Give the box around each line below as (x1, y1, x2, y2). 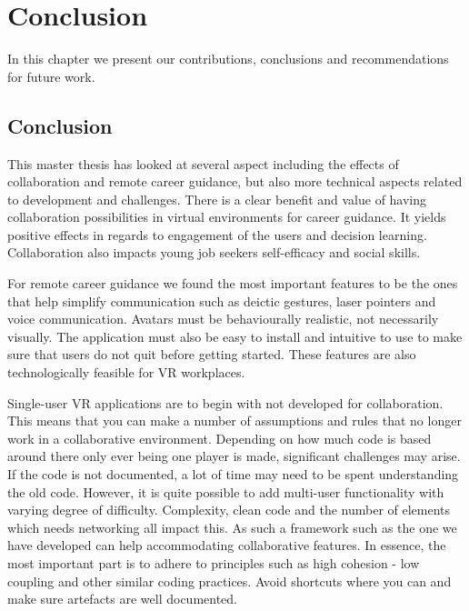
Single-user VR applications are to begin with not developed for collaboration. (7, 393, 444, 412)
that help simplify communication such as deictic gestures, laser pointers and (7, 291, 436, 310)
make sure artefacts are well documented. (7, 589, 238, 608)
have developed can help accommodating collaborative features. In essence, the (7, 536, 446, 555)
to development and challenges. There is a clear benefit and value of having (7, 189, 427, 208)
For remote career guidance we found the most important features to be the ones (7, 274, 458, 293)
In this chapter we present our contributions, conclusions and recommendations (7, 49, 449, 68)
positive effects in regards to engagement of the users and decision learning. (7, 225, 427, 244)
